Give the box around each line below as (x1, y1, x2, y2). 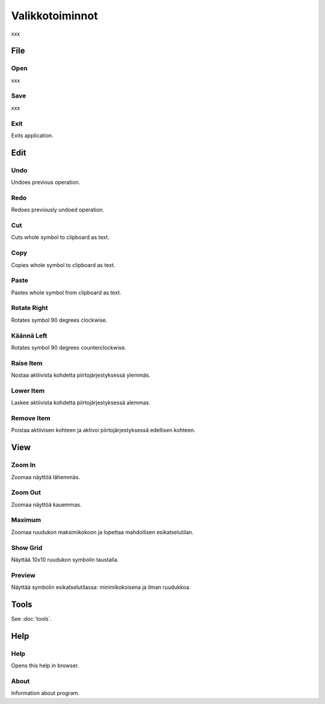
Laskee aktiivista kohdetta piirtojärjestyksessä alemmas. (11, 399, 150, 406)
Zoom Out (11, 488, 42, 497)
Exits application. (11, 131, 54, 139)
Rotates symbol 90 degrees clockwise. (11, 316, 108, 324)
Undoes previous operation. (11, 178, 81, 186)
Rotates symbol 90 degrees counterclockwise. (11, 344, 126, 351)
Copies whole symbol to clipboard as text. (11, 261, 116, 268)
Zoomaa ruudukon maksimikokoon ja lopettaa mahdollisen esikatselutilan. (11, 528, 194, 536)
